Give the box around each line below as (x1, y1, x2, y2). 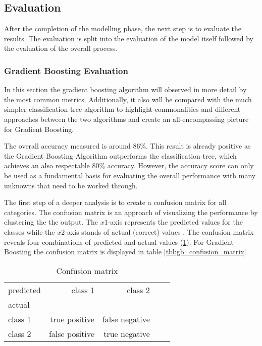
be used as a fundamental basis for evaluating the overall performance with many (4, 170, 256, 180)
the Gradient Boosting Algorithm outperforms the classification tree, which (4, 150, 237, 161)
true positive (50, 313, 94, 325)
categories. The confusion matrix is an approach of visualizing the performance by (4, 206, 258, 217)
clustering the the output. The (4, 217, 98, 227)
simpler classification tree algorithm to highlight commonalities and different (4, 104, 241, 114)
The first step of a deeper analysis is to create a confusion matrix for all (4, 197, 227, 207)
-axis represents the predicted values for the (108, 217, 243, 227)
